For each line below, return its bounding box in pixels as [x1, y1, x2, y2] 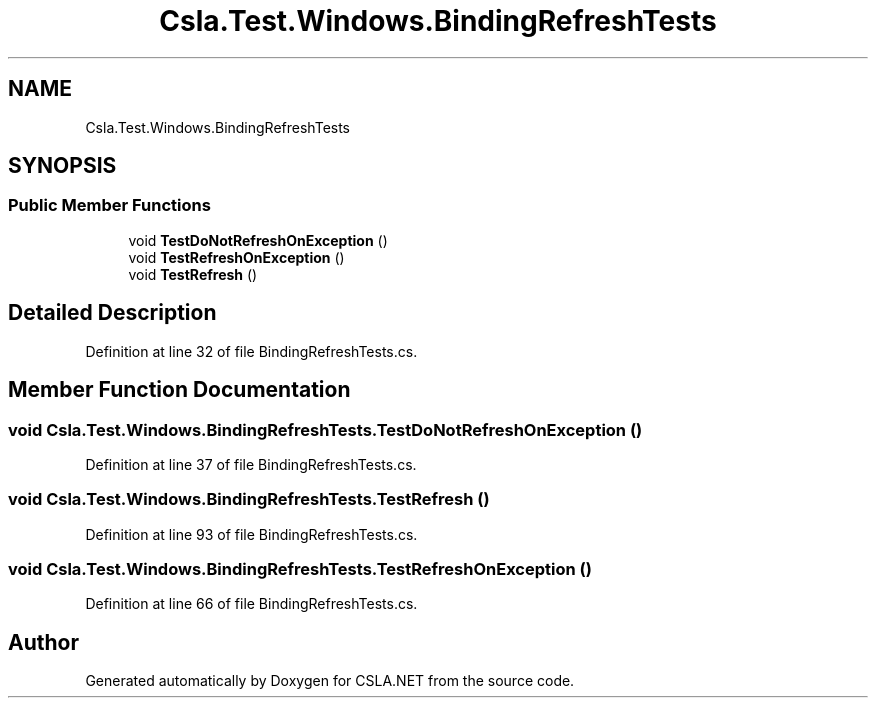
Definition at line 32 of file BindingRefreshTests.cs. [85, 342, 418, 360]
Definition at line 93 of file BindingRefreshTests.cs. [85, 525, 418, 543]
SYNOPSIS [8, 153, 117, 179]
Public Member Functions [8, 195, 211, 216]
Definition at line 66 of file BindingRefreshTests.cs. [85, 595, 418, 613]
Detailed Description [8, 300, 217, 326]
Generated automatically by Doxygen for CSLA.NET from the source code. [85, 672, 575, 690]
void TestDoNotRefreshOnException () [128, 231, 388, 249]
